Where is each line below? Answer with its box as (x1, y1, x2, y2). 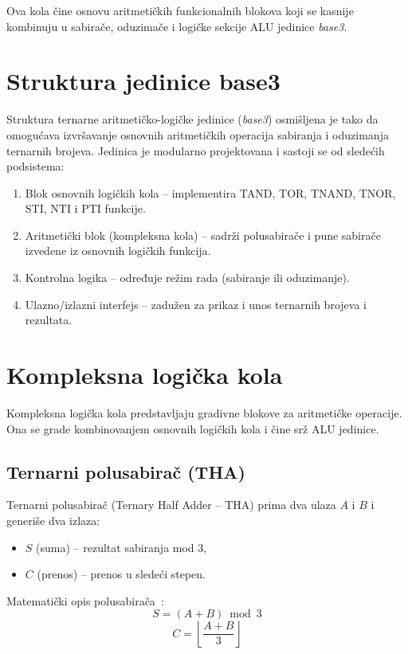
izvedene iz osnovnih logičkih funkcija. (25, 242, 211, 259)
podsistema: (6, 158, 65, 174)
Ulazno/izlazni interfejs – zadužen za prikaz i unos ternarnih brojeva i (25, 296, 367, 312)
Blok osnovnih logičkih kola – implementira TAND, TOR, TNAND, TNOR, (25, 184, 396, 201)
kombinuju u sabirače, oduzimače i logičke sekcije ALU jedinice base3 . (6, 18, 347, 34)
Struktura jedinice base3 (6, 65, 280, 97)
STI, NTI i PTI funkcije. (25, 200, 146, 217)
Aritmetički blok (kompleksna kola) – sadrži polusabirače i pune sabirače (25, 226, 381, 243)
